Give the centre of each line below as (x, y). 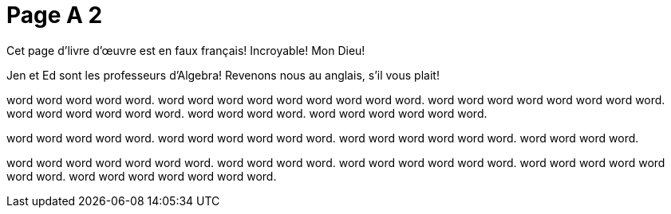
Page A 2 (55, 15)
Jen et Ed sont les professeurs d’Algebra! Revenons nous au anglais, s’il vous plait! (223, 75)
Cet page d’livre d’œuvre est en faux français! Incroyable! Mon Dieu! (186, 50)
